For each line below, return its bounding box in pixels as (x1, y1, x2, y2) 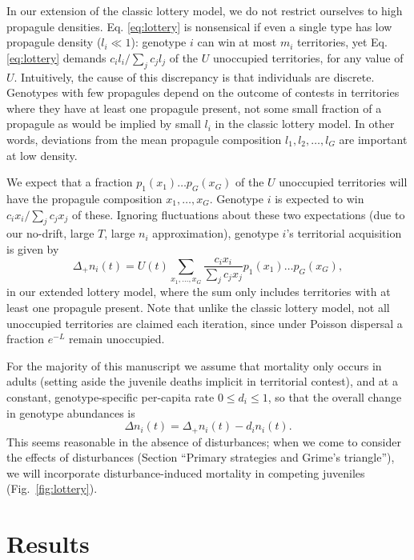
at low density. (6, 146, 78, 163)
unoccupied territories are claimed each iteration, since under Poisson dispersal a (6, 314, 403, 331)
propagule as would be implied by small (6, 115, 201, 132)
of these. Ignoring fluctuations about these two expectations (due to (72, 206, 405, 222)
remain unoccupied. (69, 330, 165, 347)
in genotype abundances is (6, 404, 135, 421)
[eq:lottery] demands (6, 49, 107, 66)
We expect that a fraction (6, 174, 133, 190)
